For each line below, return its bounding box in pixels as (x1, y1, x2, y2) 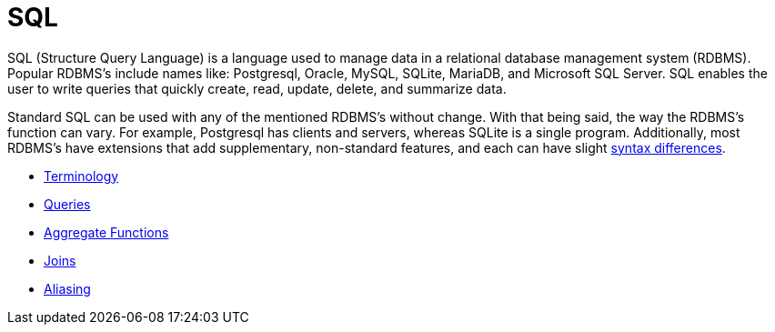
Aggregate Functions (44, 224, 169, 240)
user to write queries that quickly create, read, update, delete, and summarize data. (7, 80, 507, 96)
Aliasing (44, 280, 91, 297)
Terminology (44, 167, 119, 184)
